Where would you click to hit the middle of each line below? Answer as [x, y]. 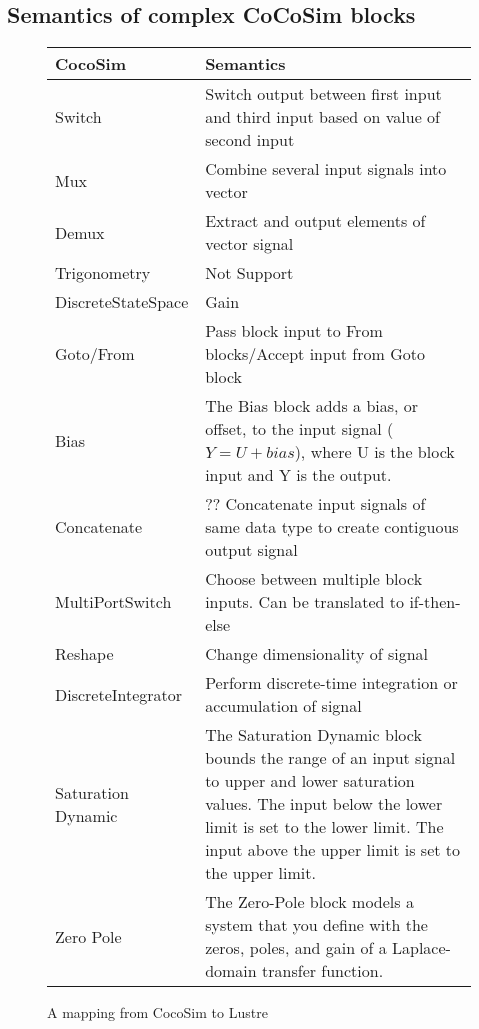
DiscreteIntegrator [119, 694]
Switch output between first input [323, 94]
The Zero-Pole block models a [309, 902]
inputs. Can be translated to [305, 602]
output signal [251, 550]
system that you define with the [316, 925]
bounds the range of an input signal [330, 758]
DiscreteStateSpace [122, 302]
